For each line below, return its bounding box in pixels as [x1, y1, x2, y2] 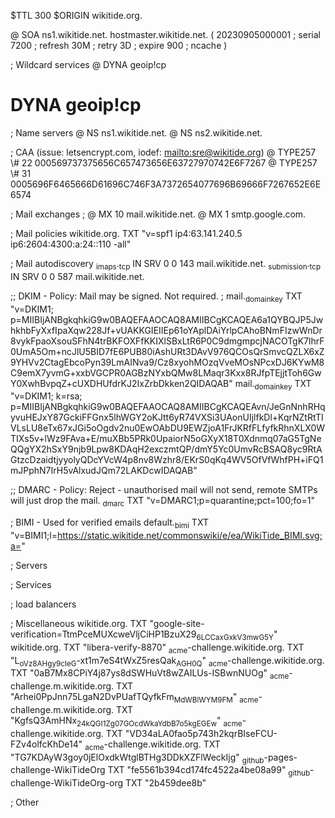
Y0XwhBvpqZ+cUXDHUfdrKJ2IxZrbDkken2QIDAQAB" [10, 377, 233, 389]
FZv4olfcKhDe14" [10, 738, 83, 750]
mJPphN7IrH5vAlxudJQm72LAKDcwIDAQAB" [10, 465, 198, 477]
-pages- [263, 751, 298, 763]
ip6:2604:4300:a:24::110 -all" [10, 238, 132, 250]
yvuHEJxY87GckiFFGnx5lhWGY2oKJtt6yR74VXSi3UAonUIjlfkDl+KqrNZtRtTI [10, 411, 324, 424]
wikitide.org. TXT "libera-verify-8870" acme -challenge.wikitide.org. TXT [10, 641, 305, 655]
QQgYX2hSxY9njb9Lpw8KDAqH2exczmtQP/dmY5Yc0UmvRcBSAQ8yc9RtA [10, 443, 323, 455]
